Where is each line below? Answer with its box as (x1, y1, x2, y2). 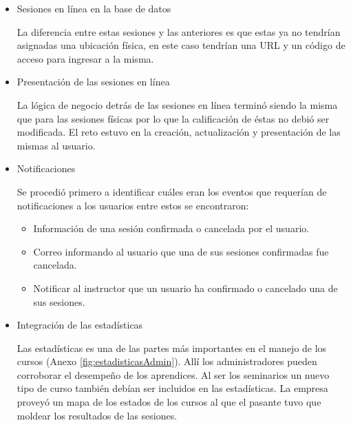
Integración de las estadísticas (17, 318, 143, 332)
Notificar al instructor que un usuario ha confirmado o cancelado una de (33, 280, 338, 295)
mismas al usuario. (17, 138, 96, 152)
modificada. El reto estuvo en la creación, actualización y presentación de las (17, 125, 341, 139)
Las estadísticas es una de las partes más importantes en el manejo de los (17, 340, 327, 355)
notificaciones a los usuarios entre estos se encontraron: (17, 198, 249, 212)
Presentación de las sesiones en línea (17, 74, 170, 89)
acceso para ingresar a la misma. (17, 51, 154, 65)
